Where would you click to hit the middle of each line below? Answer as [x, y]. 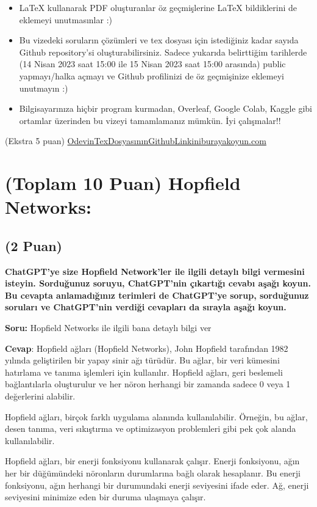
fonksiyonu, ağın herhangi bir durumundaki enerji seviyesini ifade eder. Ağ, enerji [157, 485]
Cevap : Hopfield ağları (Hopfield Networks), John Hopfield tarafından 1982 [147, 348]
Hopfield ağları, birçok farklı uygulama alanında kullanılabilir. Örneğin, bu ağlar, [156, 416]
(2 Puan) [34, 245]
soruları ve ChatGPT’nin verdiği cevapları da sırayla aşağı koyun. [146, 307]
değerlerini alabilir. [40, 396]
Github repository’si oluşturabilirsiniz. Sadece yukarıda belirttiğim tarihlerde [163, 52]
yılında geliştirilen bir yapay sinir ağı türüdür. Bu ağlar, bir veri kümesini [142, 360]
